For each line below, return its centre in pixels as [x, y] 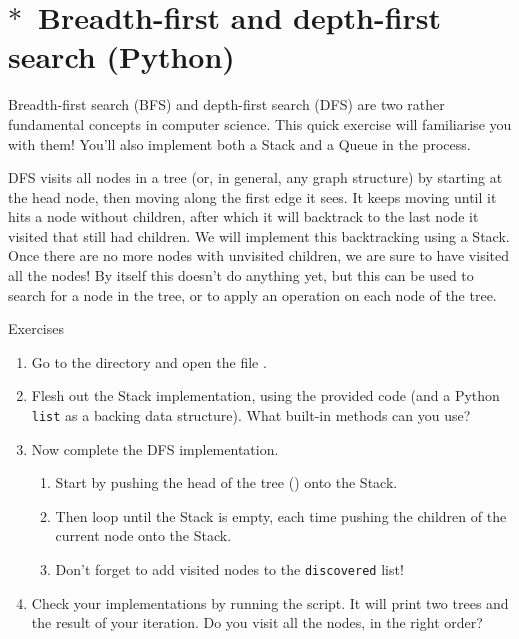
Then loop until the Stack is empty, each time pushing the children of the [281, 515]
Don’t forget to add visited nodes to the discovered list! [229, 569]
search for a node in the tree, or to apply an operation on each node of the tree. [252, 294]
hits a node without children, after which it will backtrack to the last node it [243, 216]
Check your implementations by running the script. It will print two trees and [270, 602]
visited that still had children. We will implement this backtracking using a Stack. [259, 235]
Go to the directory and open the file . [149, 361]
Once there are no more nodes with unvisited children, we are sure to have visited [259, 255]
